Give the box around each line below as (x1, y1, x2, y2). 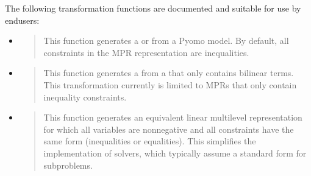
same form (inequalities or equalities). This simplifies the (43, 135, 256, 147)
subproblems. (43, 158, 93, 171)
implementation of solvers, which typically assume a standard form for (43, 146, 307, 159)
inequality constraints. (43, 90, 127, 103)
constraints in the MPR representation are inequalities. (43, 46, 249, 58)
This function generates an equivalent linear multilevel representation (43, 111, 302, 124)
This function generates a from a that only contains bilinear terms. (43, 66, 294, 79)
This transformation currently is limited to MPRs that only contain (43, 78, 297, 91)
